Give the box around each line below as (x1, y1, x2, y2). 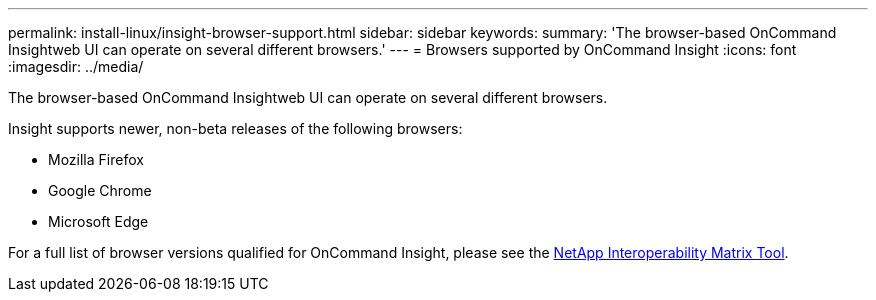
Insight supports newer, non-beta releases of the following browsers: (8, 120, 463, 137)
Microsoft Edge (48, 213, 149, 230)
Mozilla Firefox (48, 151, 144, 168)
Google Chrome (48, 182, 152, 199)
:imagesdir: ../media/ (8, 58, 144, 75)
